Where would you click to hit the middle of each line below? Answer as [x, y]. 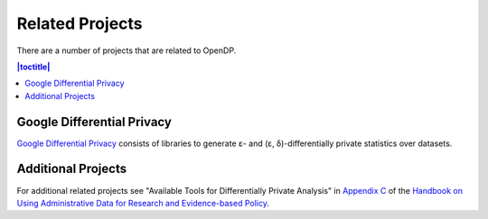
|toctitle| [33, 67]
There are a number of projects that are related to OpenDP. [127, 50]
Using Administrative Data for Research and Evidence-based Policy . [143, 203]
